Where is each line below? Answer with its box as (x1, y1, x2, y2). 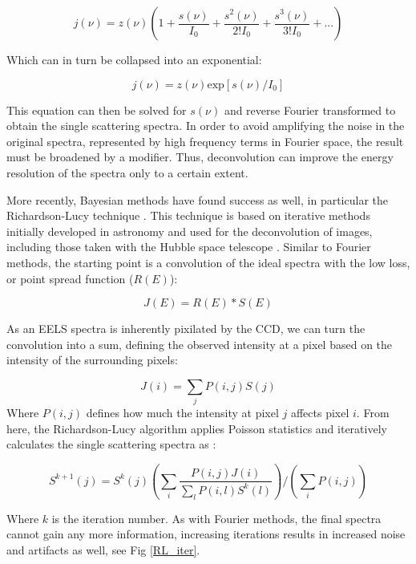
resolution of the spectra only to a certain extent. (6, 164, 248, 181)
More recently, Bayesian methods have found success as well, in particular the (6, 191, 388, 208)
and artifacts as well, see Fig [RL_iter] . (6, 541, 200, 558)
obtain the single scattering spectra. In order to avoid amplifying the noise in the (6, 117, 405, 134)
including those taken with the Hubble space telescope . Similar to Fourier (6, 238, 371, 255)
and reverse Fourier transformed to (224, 101, 396, 118)
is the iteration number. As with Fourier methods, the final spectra (51, 509, 382, 526)
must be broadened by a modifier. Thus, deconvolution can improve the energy (6, 148, 394, 165)
